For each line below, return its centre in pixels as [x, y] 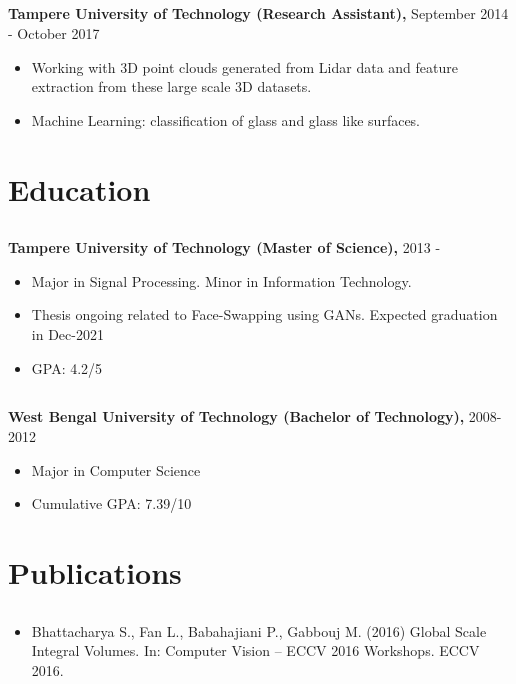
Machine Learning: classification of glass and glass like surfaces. [226, 119]
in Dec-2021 [67, 333]
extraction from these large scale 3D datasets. [171, 86]
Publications [95, 572]
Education [79, 188]
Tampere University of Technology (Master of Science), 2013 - [224, 247]
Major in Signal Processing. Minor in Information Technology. [221, 280]
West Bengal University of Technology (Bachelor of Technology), [236, 416]
